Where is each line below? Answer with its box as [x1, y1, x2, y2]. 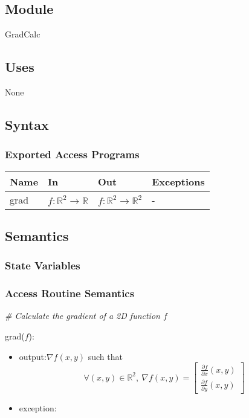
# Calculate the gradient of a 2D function [5, 309, 160, 322]
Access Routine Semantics [5, 286, 135, 301]
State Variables [5, 258, 80, 273]
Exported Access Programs [5, 147, 140, 162]
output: [19, 350, 47, 362]
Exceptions [152, 174, 205, 188]
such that [88, 350, 123, 362]
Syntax [5, 115, 49, 133]
